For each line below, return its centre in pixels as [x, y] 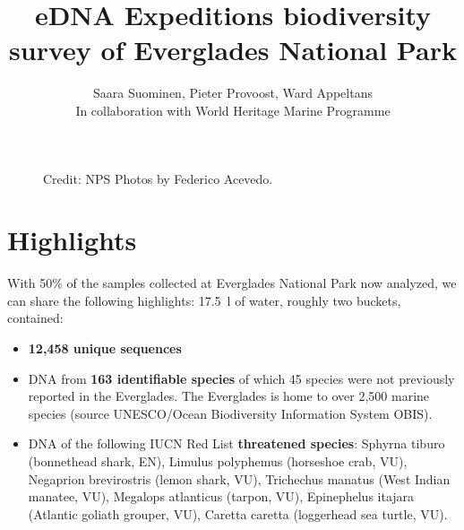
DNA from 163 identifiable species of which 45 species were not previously [241, 378]
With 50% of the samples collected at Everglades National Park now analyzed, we [232, 283]
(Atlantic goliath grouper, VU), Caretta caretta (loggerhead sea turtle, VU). [238, 513]
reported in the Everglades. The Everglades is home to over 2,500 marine [229, 396]
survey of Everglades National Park [233, 50]
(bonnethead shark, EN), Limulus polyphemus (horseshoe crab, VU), [218, 460]
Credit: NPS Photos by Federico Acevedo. [158, 178]
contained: [35, 318]
